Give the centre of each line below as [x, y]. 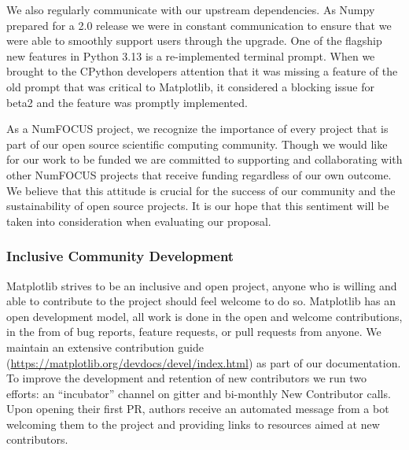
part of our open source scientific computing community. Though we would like [197, 144]
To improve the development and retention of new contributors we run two [186, 378]
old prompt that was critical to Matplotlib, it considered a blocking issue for [190, 86]
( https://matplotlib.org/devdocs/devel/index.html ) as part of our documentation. [204, 362]
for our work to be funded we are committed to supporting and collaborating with [204, 159]
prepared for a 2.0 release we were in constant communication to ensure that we [199, 25]
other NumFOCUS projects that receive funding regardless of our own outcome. [199, 174]
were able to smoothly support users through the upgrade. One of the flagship [194, 41]
